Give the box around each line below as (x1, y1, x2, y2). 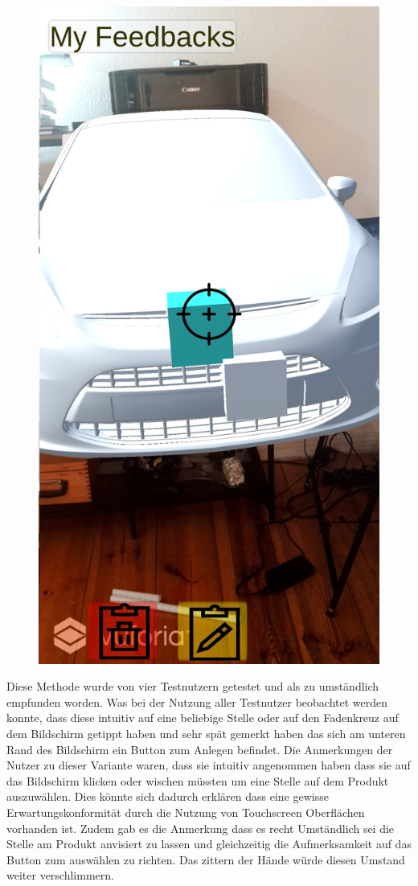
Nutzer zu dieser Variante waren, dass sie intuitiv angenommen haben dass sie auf (6, 757, 411, 773)
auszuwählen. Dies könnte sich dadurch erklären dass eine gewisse (6, 788, 329, 805)
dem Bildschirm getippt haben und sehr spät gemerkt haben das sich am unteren (6, 725, 406, 742)
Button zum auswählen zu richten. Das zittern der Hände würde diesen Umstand (6, 851, 405, 868)
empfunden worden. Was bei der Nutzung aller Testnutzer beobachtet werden (6, 693, 388, 710)
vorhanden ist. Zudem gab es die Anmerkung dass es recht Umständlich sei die (6, 819, 395, 836)
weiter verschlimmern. (6, 867, 114, 884)
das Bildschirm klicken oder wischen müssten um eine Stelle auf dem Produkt (6, 772, 389, 789)
